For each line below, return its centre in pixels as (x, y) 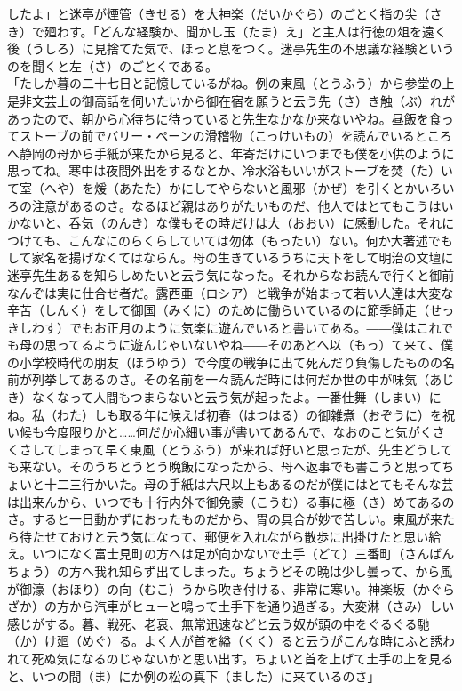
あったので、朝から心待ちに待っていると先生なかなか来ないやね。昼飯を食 (224, 118)
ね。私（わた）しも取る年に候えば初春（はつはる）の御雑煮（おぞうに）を (225, 414)
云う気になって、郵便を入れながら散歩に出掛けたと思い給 (274, 536)
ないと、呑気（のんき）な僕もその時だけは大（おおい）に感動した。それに (237, 223)
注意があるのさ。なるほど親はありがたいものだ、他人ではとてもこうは (236, 205)
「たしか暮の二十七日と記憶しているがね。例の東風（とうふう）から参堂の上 (231, 83)
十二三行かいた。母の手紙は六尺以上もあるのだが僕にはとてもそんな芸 (249, 484)
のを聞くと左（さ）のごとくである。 (113, 65)
